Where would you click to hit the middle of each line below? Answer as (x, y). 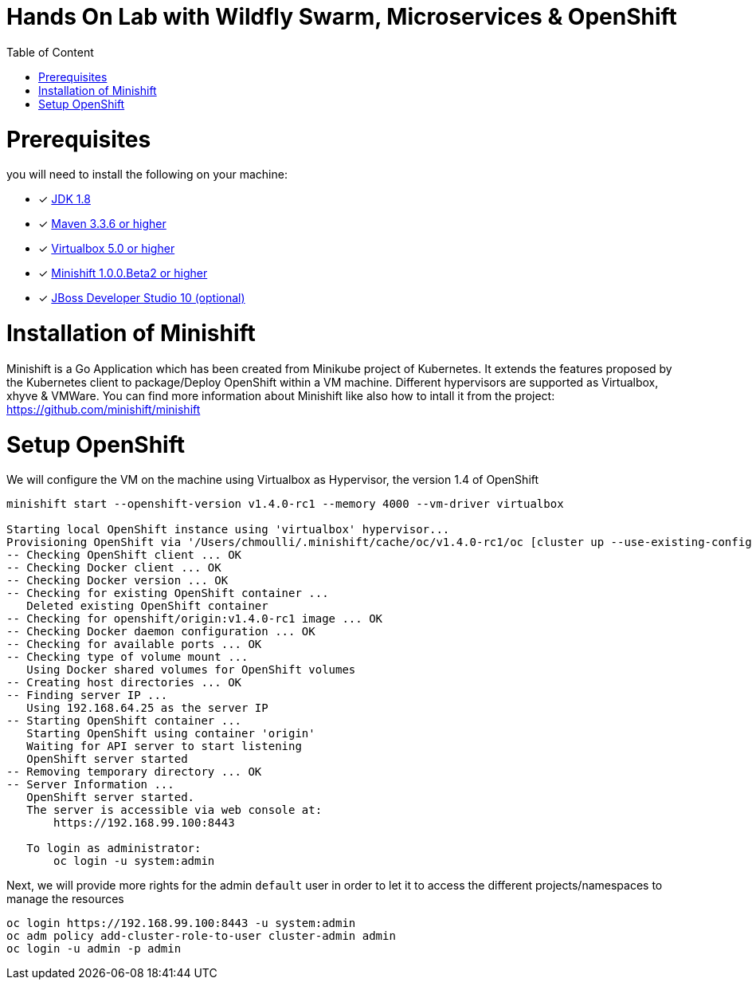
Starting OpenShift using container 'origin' (171, 734)
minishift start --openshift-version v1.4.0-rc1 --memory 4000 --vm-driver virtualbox (285, 504)
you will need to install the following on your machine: (147, 175)
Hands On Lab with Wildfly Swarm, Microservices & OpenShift (342, 17)
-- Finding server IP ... (87, 695)
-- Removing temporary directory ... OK (134, 772)
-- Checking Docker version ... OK (117, 581)
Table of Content (50, 52)
